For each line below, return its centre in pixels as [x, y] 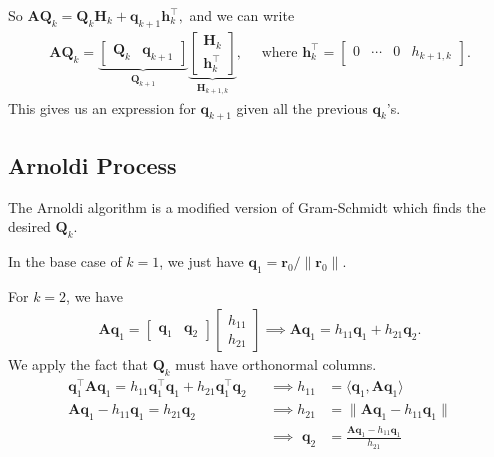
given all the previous [302, 107]
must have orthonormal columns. [276, 364]
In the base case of [65, 261]
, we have [94, 295]
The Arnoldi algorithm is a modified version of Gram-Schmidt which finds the [247, 206]
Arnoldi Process [92, 164]
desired [29, 226]
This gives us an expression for [102, 107]
